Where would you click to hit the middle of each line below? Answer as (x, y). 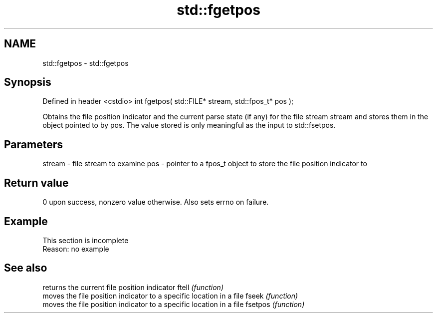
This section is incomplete (86, 240)
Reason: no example (76, 249)
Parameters (33, 144)
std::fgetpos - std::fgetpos (86, 63)
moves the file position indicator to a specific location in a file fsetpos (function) (174, 304)
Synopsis (28, 82)
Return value (36, 183)
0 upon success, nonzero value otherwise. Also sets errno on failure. (156, 202)
